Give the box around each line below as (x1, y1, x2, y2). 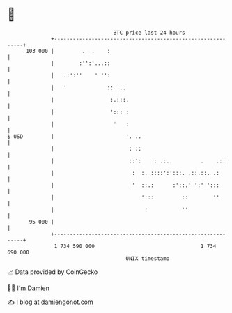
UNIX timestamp (125, 254, 170, 262)
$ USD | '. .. (7, 132, 141, 140)
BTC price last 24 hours (113, 29, 186, 36)
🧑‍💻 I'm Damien (7, 284, 50, 292)
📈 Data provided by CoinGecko (7, 268, 98, 276)
